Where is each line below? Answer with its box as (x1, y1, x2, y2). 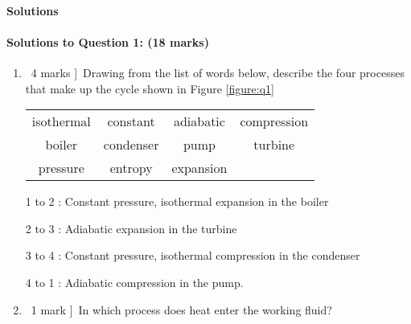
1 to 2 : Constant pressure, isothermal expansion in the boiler (25, 193, 329, 210)
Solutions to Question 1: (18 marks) (6, 33, 209, 50)
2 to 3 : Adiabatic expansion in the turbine (25, 219, 237, 236)
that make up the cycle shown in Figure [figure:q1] (25, 80, 274, 96)
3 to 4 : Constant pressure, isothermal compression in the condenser (25, 247, 360, 264)
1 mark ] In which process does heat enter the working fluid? (31, 301, 332, 318)
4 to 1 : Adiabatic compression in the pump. (25, 273, 244, 290)
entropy (109, 158, 153, 178)
